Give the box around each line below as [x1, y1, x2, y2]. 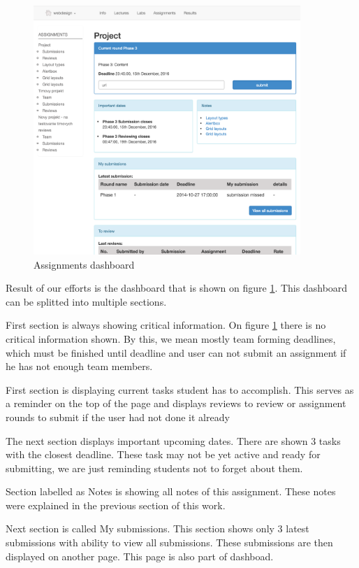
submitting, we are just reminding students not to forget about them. [6, 460, 303, 475]
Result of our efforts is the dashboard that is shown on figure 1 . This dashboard [6, 281, 348, 295]
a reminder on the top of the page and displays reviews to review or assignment [6, 396, 346, 411]
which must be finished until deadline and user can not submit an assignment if [6, 345, 346, 360]
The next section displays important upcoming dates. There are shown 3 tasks [6, 433, 341, 448]
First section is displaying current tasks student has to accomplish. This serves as [6, 382, 354, 397]
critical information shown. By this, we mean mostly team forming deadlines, [6, 331, 336, 346]
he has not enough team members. [6, 359, 153, 374]
